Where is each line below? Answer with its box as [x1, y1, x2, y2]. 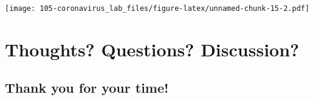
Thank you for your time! [5, 78, 169, 97]
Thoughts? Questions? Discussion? [5, 36, 300, 61]
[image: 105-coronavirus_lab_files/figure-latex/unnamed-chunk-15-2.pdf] [5, 4, 310, 13]
